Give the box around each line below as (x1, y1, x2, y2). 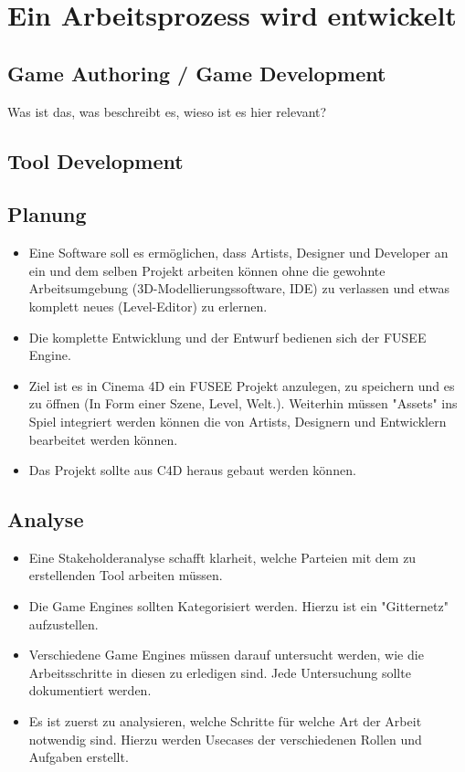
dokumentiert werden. (28, 681, 152, 700)
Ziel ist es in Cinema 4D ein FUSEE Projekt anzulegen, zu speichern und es (28, 375, 455, 395)
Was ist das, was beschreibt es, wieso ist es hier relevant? (7, 101, 327, 121)
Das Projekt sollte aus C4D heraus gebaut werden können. (28, 460, 356, 480)
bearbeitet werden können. (28, 429, 178, 449)
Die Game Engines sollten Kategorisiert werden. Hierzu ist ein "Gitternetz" (28, 597, 449, 616)
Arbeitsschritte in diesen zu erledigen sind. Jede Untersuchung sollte (28, 662, 411, 682)
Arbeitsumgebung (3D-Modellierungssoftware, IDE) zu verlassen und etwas (28, 279, 449, 298)
